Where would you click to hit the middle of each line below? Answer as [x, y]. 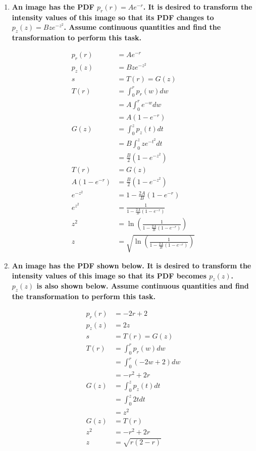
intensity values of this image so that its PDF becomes [109, 275]
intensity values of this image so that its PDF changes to [113, 17]
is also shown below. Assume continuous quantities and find [143, 286]
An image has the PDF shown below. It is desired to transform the [132, 265]
